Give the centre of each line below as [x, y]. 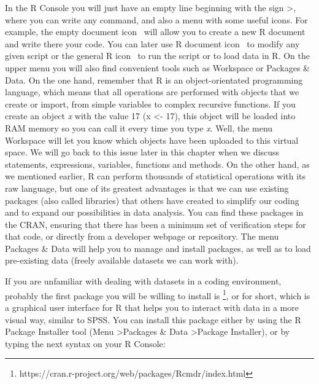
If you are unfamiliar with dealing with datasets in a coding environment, [143, 281]
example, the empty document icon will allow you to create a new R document [155, 32]
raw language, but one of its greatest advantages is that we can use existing [147, 188]
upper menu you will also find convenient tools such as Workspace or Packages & [157, 67]
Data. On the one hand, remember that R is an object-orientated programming [154, 80]
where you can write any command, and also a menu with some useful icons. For [156, 19]
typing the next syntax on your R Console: [85, 343]
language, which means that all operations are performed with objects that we [152, 92]
